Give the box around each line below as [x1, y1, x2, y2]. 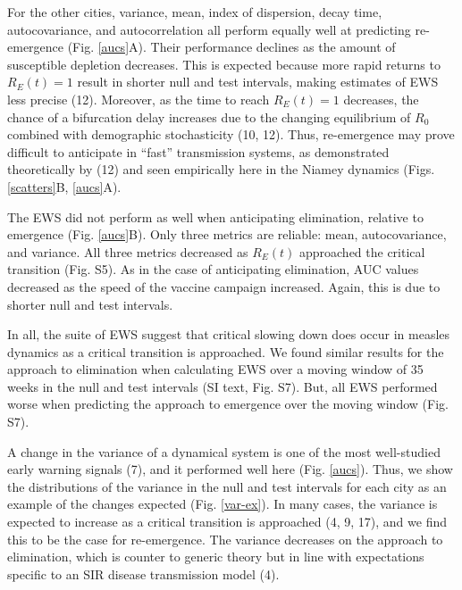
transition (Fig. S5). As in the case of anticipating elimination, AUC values [7, 260, 419, 278]
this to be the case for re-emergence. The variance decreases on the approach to [7, 529, 443, 548]
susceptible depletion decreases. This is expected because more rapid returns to [7, 54, 441, 73]
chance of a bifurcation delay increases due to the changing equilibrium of [7, 107, 411, 126]
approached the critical [298, 242, 425, 261]
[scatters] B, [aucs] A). [7, 177, 122, 195]
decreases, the [343, 89, 419, 108]
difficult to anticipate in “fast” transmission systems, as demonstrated [7, 142, 390, 161]
